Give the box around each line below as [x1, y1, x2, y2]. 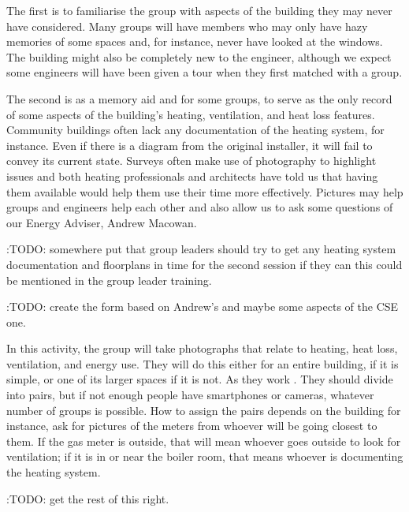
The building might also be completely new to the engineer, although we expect [6, 48, 392, 65]
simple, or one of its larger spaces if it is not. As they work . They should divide [6, 371, 393, 387]
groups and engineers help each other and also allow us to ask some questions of [6, 199, 393, 215]
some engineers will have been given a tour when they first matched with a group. [6, 64, 403, 80]
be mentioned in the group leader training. [6, 271, 212, 288]
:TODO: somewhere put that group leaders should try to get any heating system [6, 241, 396, 257]
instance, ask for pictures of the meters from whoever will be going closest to [6, 417, 377, 434]
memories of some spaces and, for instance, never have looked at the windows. [6, 33, 383, 50]
